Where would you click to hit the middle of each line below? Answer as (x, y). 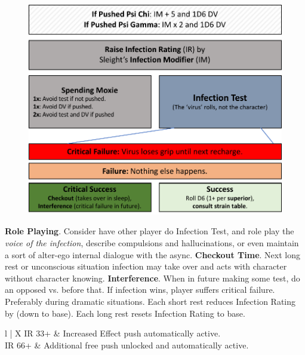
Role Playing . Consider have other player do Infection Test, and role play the (150, 231)
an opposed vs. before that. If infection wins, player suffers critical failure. (140, 290)
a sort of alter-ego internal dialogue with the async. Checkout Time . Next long (153, 254)
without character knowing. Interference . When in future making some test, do (152, 278)
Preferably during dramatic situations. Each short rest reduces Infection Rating (150, 301)
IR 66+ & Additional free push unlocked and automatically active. (127, 345)
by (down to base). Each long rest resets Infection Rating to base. (125, 313)
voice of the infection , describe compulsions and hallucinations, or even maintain (152, 242)
